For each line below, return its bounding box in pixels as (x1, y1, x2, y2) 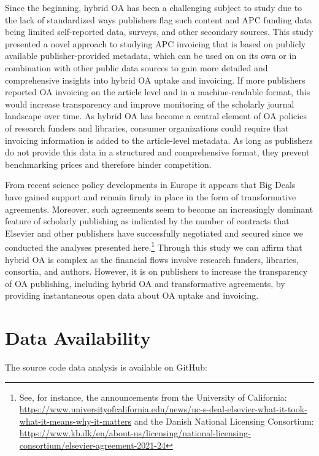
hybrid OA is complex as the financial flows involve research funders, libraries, (5, 253, 299, 265)
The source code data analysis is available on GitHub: (5, 361, 207, 374)
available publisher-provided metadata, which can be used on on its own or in (5, 49, 297, 62)
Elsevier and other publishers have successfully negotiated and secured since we (5, 226, 303, 239)
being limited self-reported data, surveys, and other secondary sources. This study (5, 25, 313, 38)
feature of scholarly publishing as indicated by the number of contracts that (5, 214, 290, 227)
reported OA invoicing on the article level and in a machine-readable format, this (5, 85, 310, 98)
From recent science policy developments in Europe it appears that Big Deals (5, 178, 296, 191)
